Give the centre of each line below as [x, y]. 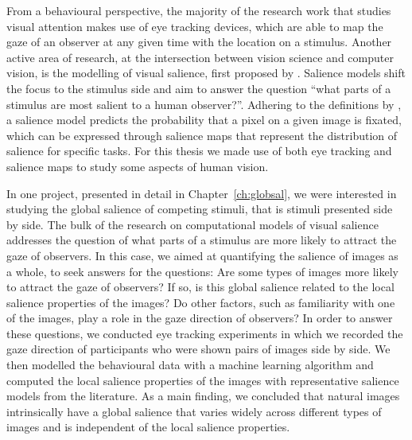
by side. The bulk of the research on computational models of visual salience [192, 224]
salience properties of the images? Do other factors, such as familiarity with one [201, 302]
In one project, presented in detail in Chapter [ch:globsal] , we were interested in [202, 193]
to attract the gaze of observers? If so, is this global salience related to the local [200, 287]
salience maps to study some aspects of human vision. [138, 166]
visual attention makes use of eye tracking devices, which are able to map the [195, 26]
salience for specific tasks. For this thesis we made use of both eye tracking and [199, 151]
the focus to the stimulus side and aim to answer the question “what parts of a [199, 88]
